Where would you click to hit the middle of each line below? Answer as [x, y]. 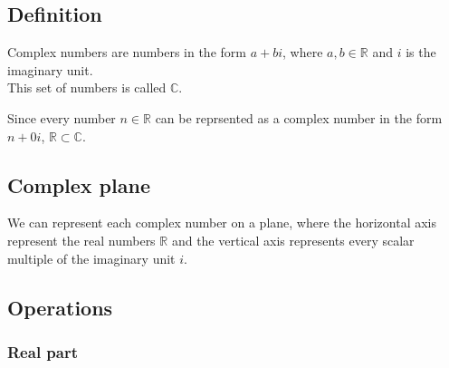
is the [421, 52]
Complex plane [79, 184]
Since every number [62, 117]
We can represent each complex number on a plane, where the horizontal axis [222, 223]
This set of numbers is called [87, 87]
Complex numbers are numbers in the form [127, 52]
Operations [60, 307]
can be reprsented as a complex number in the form [299, 117]
